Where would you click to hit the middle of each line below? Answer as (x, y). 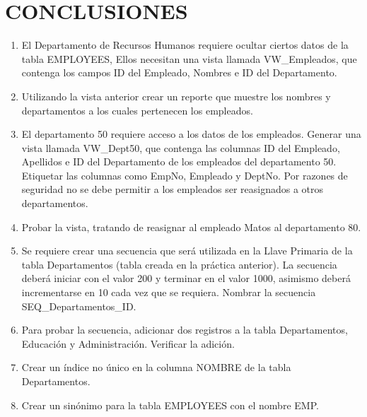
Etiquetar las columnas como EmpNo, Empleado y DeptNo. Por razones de (185, 175)
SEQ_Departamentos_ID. (79, 306)
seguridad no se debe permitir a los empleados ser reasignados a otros (173, 189)
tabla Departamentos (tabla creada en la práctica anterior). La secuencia (179, 264)
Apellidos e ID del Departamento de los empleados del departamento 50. (179, 161)
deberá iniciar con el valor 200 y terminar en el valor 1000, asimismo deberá (186, 278)
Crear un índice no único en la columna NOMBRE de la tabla (156, 367)
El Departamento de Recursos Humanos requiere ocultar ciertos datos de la (185, 45)
